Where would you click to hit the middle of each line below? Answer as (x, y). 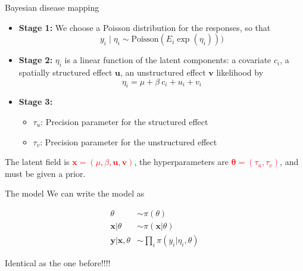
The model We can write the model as (75, 193)
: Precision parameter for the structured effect (124, 121)
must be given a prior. (45, 173)
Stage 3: (36, 102)
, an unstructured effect (163, 72)
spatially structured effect (65, 72)
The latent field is (37, 162)
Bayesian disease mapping (52, 7)
